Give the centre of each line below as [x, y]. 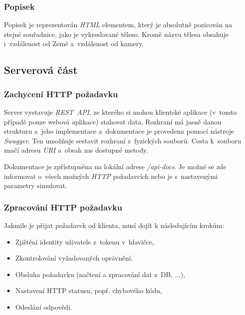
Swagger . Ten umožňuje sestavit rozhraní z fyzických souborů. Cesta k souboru [122, 140]
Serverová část [41, 70]
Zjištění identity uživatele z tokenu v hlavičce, [85, 241]
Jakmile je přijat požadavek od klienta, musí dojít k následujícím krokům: [114, 225]
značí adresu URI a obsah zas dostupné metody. [76, 150]
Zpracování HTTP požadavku [63, 207]
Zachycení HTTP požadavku [61, 94]
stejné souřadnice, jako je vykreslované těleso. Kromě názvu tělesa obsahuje [116, 34]
